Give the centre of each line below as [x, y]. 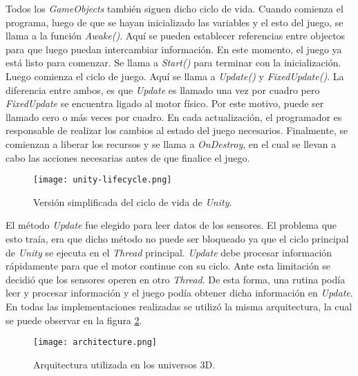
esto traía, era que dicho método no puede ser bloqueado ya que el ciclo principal [177, 238]
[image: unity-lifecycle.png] [103, 180]
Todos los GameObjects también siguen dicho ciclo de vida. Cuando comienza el [175, 8]
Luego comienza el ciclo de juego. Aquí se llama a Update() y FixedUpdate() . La [175, 76]
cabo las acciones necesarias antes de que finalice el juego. [128, 157]
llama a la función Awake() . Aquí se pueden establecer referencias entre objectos [176, 36]
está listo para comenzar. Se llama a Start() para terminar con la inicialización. [173, 63]
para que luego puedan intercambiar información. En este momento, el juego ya [174, 49]
